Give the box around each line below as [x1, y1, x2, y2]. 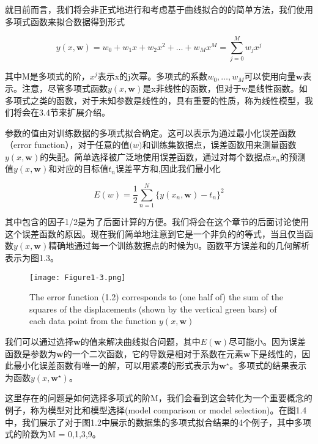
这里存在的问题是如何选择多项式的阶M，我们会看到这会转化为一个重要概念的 [5, 391, 312, 404]
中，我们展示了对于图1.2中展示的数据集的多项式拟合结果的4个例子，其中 [5, 415, 294, 428]
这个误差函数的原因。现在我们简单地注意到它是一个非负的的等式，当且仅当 [5, 227, 305, 240]
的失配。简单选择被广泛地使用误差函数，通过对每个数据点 [40, 150, 272, 163]
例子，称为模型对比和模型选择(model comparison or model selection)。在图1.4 [5, 403, 307, 416]
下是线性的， [250, 347, 302, 360]
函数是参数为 [5, 347, 56, 360]
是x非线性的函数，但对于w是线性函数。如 [142, 81, 308, 94]
